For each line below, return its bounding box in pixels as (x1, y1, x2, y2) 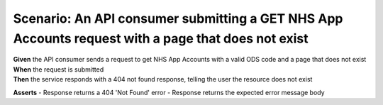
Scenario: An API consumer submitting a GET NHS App (13, 11, 343, 26)
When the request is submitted (13, 65, 104, 74)
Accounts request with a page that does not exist (13, 31, 309, 46)
